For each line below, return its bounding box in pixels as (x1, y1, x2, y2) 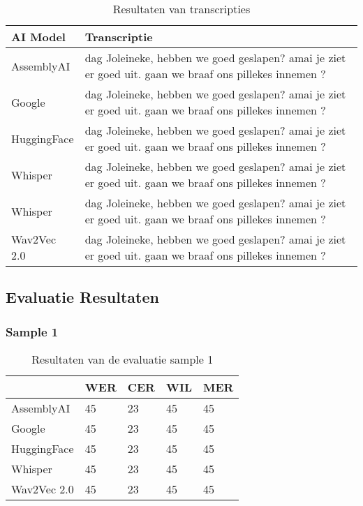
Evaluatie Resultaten (6, 286, 159, 308)
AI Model (11, 29, 66, 45)
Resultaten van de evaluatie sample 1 (31, 351, 214, 367)
